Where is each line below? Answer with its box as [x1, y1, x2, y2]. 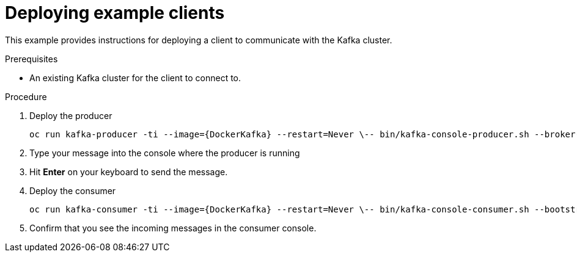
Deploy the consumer [29, 185, 116, 196]
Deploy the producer [29, 110, 112, 121]
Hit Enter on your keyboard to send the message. [29, 166, 228, 177]
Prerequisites [5, 53, 58, 64]
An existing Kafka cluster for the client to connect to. [29, 72, 241, 83]
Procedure [5, 91, 47, 102]
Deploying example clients [5, 2, 225, 23]
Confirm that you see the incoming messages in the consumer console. [29, 222, 317, 233]
